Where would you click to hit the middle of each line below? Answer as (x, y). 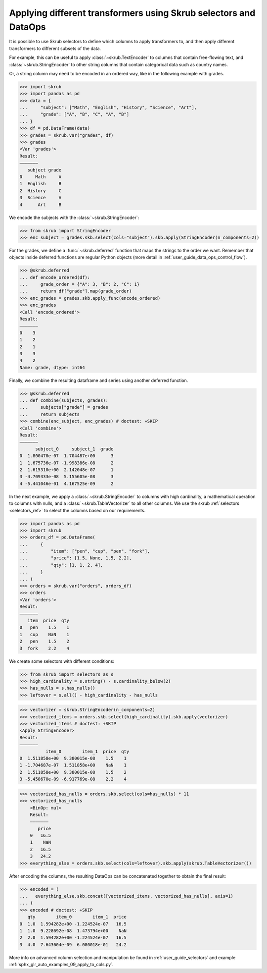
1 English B (41, 184)
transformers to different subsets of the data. (55, 48)
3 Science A (41, 198)
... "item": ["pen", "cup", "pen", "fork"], (85, 551)
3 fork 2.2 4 (44, 648)
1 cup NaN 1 (44, 634)
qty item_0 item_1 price (77, 917)
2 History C (41, 190)
